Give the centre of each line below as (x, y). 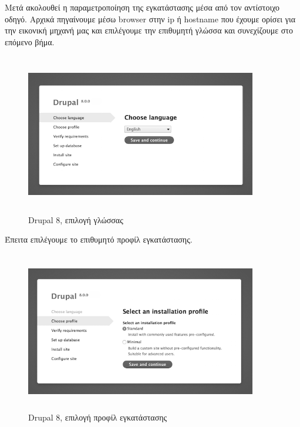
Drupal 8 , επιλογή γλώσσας (76, 219)
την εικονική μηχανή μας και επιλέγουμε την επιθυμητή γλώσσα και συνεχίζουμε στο (149, 30)
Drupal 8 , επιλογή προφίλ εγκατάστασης (98, 417)
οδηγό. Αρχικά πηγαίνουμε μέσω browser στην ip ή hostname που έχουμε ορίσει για (150, 19)
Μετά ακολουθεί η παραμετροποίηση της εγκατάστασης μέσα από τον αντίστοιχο (142, 7)
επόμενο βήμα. (30, 41)
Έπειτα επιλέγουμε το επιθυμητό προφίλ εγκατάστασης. (99, 239)
